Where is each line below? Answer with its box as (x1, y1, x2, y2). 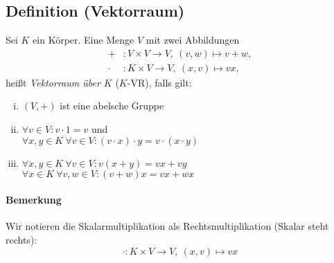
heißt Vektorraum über (6, 75, 100, 89)
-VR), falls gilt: (127, 75, 192, 89)
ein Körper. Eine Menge (33, 33, 134, 47)
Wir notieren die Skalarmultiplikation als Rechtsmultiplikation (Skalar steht (6, 219, 329, 233)
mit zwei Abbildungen (146, 33, 240, 47)
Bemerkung (6, 192, 62, 207)
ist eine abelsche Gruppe (60, 98, 164, 113)
